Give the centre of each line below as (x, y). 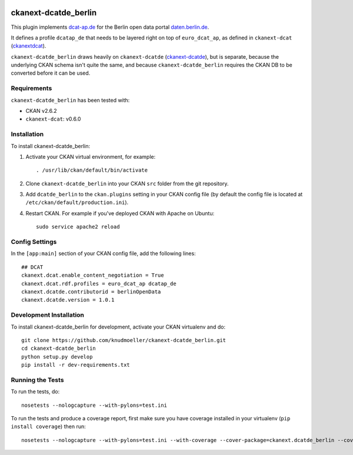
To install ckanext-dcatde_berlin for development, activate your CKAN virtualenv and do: (118, 327)
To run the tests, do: (35, 392)
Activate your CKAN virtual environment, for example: (91, 156)
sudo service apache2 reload (78, 227)
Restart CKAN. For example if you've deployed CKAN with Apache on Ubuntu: (120, 213)
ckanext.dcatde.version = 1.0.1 (68, 300)
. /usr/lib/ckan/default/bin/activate (92, 170)
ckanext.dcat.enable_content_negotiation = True (93, 275)
